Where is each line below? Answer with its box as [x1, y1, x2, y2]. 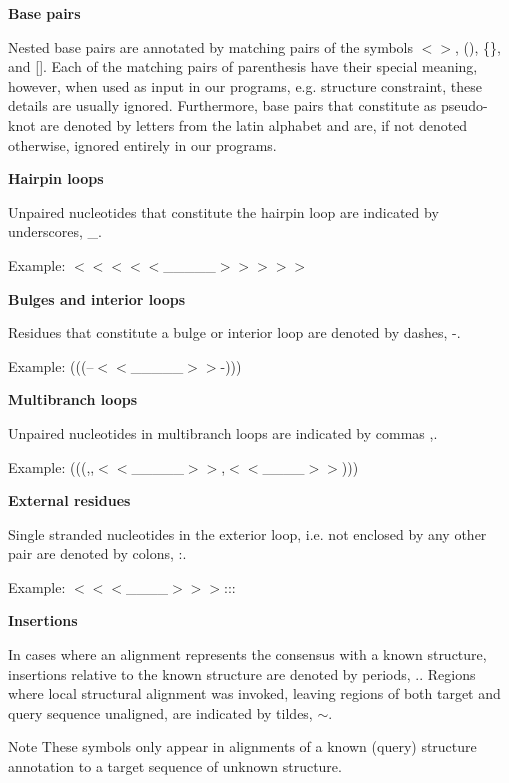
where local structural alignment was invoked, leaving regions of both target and [8, 683, 501, 704]
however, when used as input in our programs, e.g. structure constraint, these [8, 75, 483, 96]
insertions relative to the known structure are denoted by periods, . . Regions [8, 663, 476, 684]
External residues [8, 490, 131, 511]
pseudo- [440, 95, 488, 116]
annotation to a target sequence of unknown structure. [8, 756, 342, 777]
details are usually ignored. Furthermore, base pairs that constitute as [8, 95, 437, 116]
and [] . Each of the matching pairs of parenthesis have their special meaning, [8, 56, 478, 77]
